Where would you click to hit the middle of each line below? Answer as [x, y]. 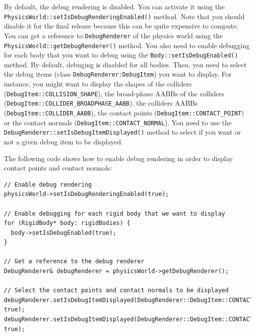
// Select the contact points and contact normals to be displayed [116, 291]
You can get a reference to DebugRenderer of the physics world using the [114, 35]
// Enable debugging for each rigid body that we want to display [115, 213]
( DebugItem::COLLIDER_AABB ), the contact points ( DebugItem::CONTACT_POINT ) [124, 112]
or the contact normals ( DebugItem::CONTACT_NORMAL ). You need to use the [118, 122]
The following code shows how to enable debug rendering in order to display [118, 158]
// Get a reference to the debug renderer [74, 262]
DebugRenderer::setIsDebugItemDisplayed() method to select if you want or [123, 132]
